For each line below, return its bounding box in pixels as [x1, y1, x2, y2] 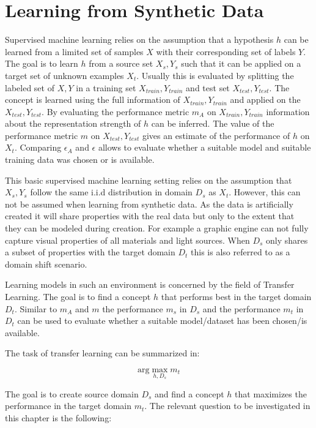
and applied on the [230, 93, 301, 106]
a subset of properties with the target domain [5, 246, 175, 258]
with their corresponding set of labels [156, 45, 296, 58]
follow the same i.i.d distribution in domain [30, 186, 193, 198]
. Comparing [14, 141, 62, 154]
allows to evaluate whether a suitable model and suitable [98, 141, 311, 154]
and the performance [202, 302, 281, 315]
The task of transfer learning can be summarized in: [5, 347, 200, 359]
